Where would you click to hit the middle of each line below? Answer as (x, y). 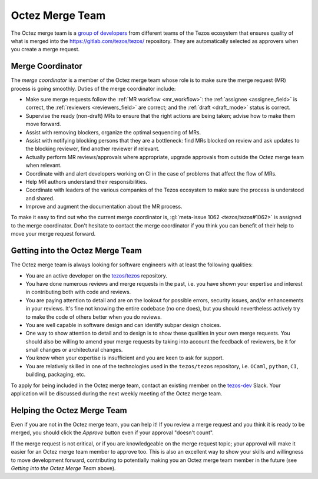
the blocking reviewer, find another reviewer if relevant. (93, 149)
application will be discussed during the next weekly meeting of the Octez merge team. (117, 394)
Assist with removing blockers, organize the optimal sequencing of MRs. (113, 132)
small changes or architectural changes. (74, 350)
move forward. (43, 124)
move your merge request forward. (53, 234)
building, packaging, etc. (55, 375)
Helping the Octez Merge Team (69, 410)
